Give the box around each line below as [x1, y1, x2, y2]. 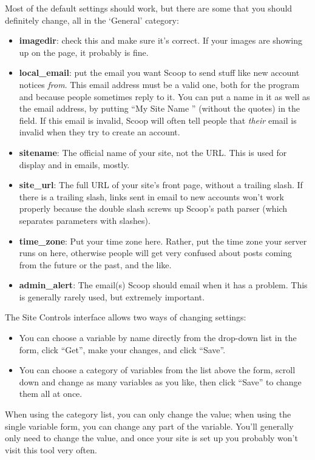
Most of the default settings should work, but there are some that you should [5, 2, 293, 14]
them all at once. [19, 387, 83, 400]
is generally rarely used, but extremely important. [19, 290, 205, 303]
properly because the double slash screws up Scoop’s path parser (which [19, 202, 288, 215]
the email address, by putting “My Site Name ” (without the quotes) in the [19, 102, 300, 115]
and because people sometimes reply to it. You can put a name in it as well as [19, 90, 310, 103]
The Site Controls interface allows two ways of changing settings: [5, 311, 246, 323]
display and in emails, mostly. [19, 158, 130, 171]
